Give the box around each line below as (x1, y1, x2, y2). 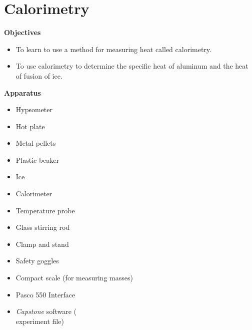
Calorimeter (15, 188, 52, 199)
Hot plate (15, 121, 45, 131)
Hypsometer (15, 104, 53, 115)
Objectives (4, 27, 41, 38)
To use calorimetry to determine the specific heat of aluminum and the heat (15, 61, 248, 71)
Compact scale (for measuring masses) (15, 272, 133, 283)
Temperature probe (15, 205, 75, 215)
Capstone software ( (15, 306, 77, 316)
